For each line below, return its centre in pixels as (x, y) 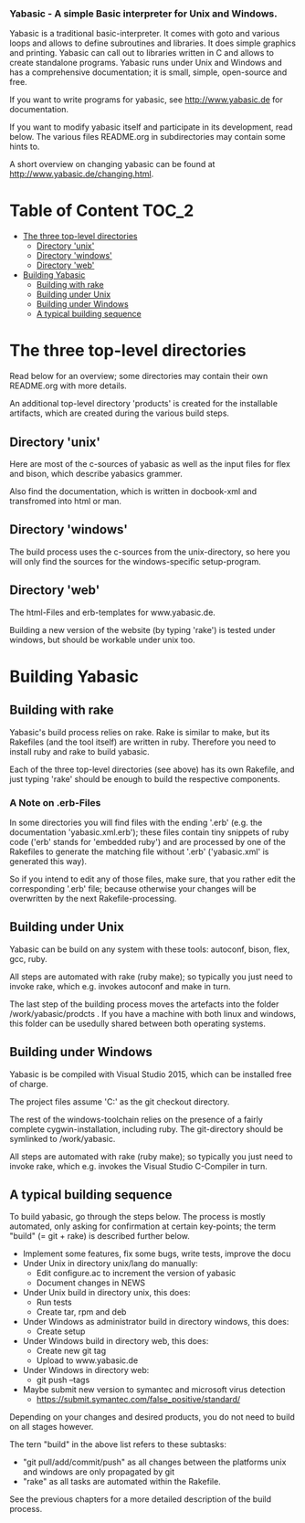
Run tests (54, 1302)
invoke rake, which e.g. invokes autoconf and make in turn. (120, 986)
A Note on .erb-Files (55, 802)
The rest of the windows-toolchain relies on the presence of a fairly (136, 1119)
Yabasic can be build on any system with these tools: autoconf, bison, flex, (150, 949)
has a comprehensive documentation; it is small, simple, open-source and (148, 72)
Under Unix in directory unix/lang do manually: (110, 1264)
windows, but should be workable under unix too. (102, 640)
